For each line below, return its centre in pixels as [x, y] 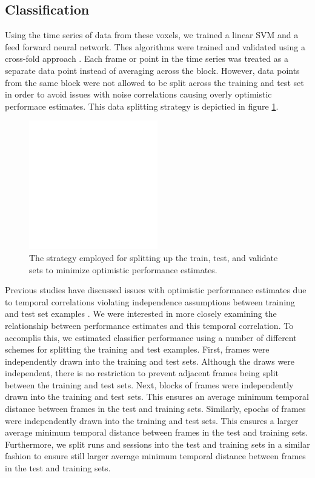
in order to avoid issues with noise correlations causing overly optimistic [138, 94]
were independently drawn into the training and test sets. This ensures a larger [152, 420]
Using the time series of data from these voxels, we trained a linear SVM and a [152, 35]
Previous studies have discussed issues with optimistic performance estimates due [156, 290]
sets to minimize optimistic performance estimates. [123, 269]
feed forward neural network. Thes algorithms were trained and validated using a [155, 46]
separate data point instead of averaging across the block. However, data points [152, 70]
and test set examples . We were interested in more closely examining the [141, 314]
